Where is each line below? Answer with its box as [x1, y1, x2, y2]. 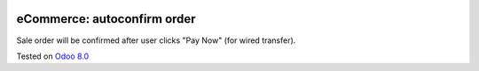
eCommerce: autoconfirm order [16, 11, 196, 26]
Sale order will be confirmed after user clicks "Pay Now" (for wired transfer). [16, 35, 296, 46]
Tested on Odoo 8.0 [16, 51, 90, 61]
